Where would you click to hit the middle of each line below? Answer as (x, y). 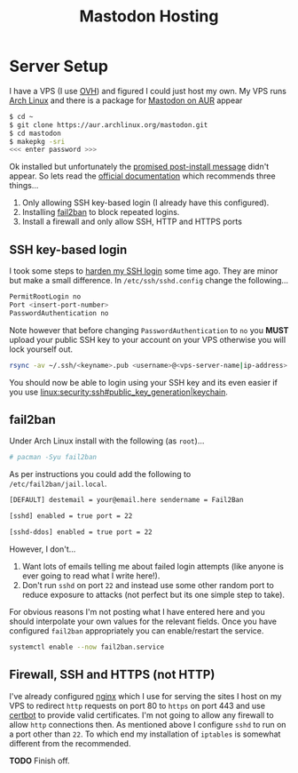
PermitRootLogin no (45, 297)
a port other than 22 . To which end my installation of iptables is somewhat (145, 734)
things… (24, 186)
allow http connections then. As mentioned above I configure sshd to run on (148, 724)
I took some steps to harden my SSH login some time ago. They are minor (144, 271)
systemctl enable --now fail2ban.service (87, 647)
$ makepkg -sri (37, 141)
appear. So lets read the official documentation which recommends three (143, 176)
